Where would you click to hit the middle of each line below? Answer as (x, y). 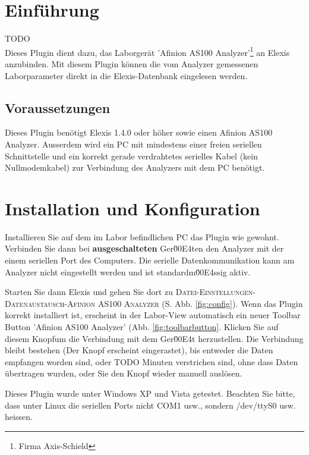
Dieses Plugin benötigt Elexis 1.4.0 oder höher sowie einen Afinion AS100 (139, 132)
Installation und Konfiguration (133, 208)
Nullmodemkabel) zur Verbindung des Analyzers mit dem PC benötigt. (135, 167)
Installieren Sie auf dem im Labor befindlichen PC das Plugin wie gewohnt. (142, 236)
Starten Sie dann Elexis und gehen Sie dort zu (89, 292)
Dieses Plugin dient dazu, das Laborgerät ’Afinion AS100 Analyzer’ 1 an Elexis (147, 51)
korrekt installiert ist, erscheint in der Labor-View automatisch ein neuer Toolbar (153, 315)
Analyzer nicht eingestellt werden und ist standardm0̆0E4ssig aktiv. (128, 272)
